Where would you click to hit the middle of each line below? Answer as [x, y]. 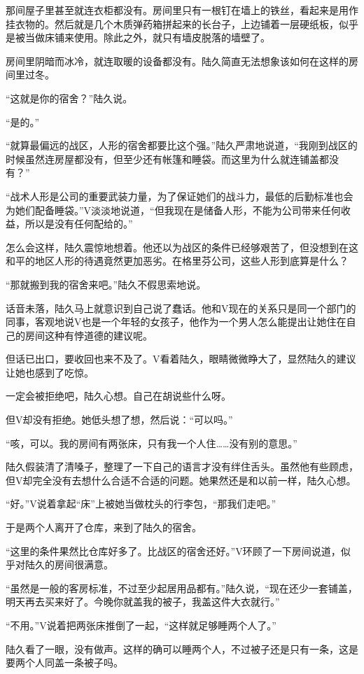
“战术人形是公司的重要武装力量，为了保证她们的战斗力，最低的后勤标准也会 [180, 196]
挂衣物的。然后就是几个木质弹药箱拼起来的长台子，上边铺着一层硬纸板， [172, 23]
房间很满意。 [84, 564]
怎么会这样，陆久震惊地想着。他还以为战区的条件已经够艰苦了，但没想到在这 [182, 247]
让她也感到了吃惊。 [50, 372]
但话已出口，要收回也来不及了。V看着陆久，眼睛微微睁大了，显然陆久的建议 [181, 359]
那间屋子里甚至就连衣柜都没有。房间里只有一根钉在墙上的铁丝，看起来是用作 [182, 10]
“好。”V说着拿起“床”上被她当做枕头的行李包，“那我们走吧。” [141, 504]
